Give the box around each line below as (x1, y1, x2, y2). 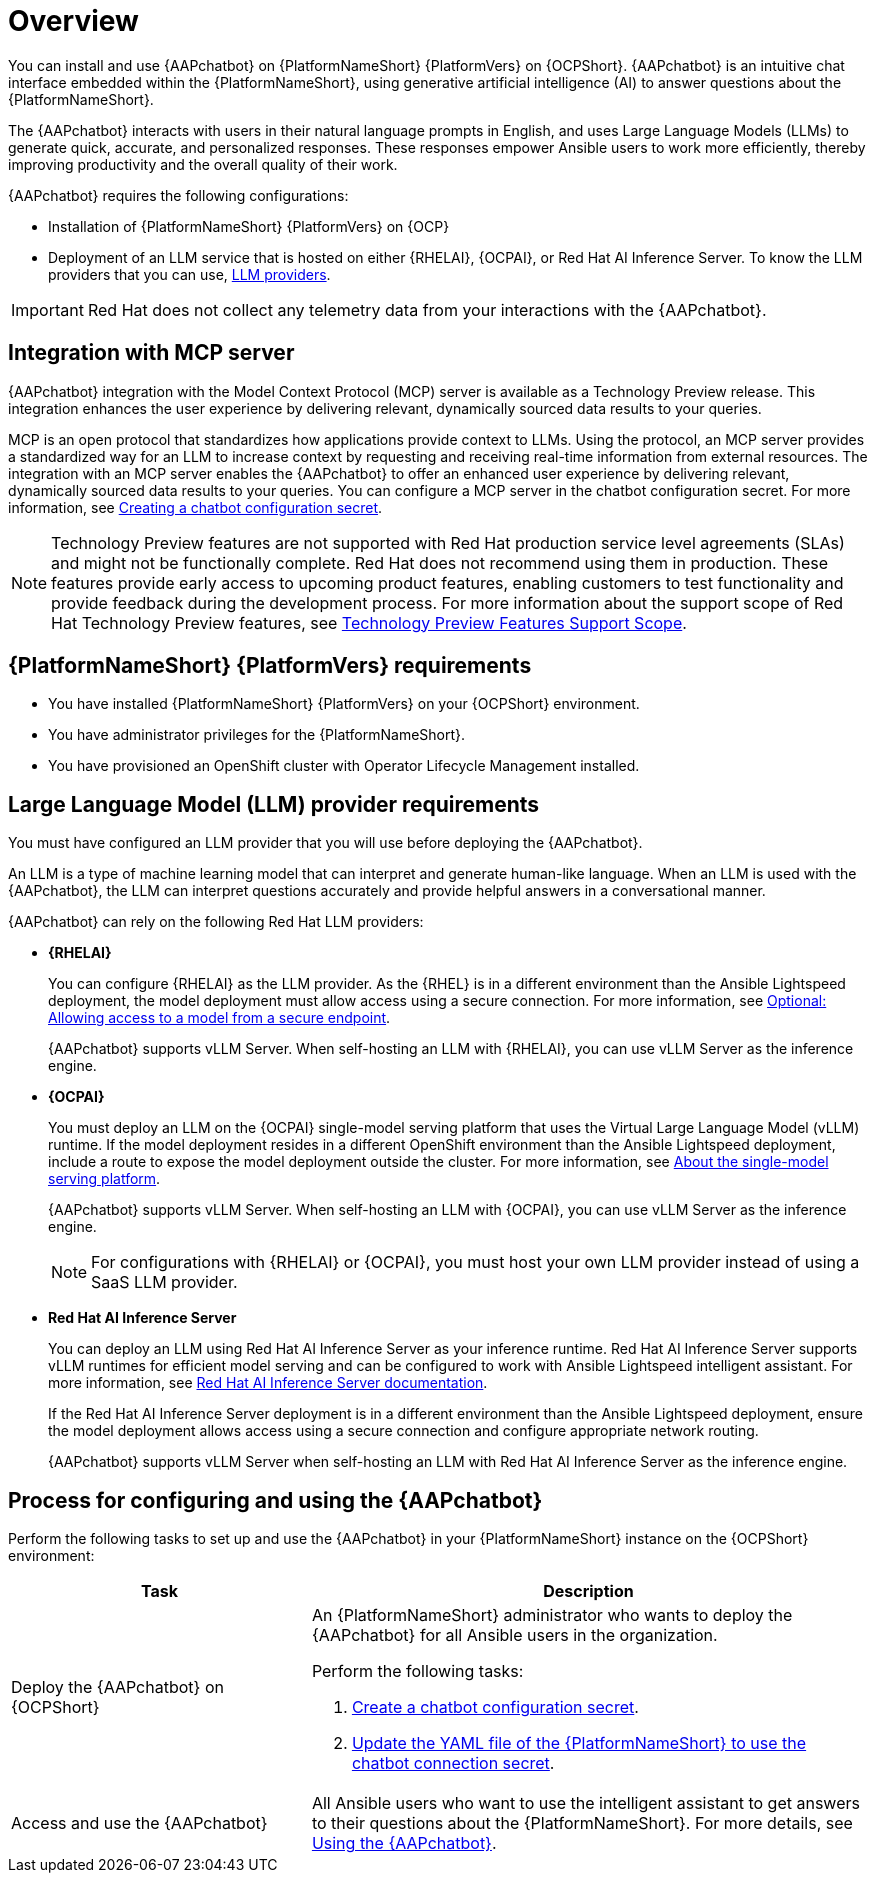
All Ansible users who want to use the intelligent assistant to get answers (311, 1793, 860, 1814)
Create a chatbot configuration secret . (351, 1697, 639, 1718)
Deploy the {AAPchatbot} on (11, 1677, 224, 1698)
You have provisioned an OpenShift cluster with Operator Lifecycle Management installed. (48, 757, 640, 775)
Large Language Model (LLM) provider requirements (8, 791, 540, 817)
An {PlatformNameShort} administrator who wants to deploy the (311, 1605, 793, 1626)
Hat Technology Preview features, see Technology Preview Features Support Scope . (51, 612, 687, 633)
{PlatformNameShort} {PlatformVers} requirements (8, 653, 532, 679)
